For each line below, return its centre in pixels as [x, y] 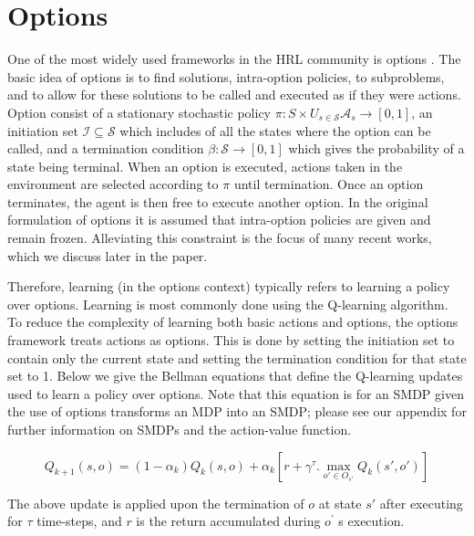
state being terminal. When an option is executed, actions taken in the [205, 166]
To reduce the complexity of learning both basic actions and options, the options [233, 322]
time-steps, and [79, 521]
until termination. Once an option [329, 184]
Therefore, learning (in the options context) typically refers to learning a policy [229, 286]
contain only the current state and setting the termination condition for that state [237, 357]
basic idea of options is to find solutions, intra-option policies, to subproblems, [226, 76]
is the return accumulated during [228, 521]
